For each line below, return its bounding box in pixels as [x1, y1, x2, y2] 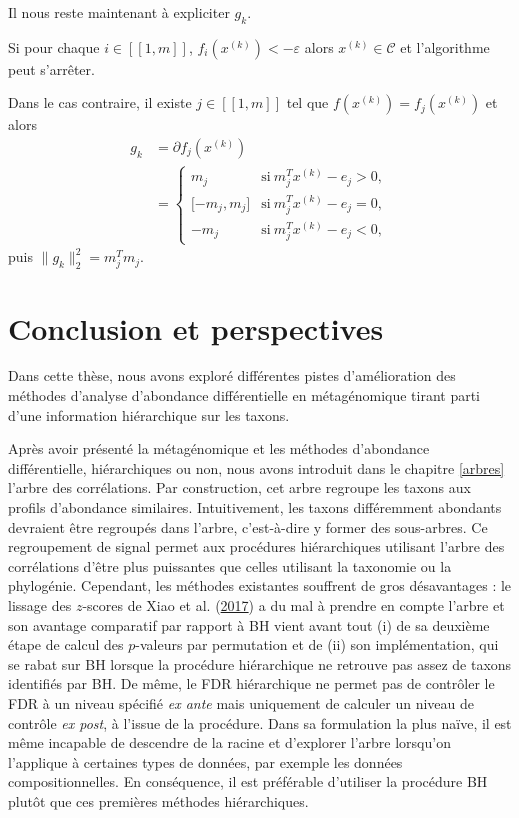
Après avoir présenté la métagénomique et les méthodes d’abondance [8, 438, 430, 459]
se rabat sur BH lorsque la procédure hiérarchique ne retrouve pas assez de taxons [8, 653, 512, 674]
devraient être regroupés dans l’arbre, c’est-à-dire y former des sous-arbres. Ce [8, 516, 488, 537]
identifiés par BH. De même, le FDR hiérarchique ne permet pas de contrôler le [8, 673, 495, 694]
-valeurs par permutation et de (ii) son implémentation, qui [135, 634, 499, 655]
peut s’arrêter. [8, 58, 95, 79]
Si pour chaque [8, 36, 100, 57]
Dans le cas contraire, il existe [8, 92, 192, 113]
